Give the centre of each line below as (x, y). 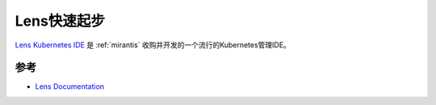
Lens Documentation (70, 87)
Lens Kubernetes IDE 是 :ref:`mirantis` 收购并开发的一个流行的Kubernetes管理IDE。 (153, 45)
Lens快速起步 (60, 21)
